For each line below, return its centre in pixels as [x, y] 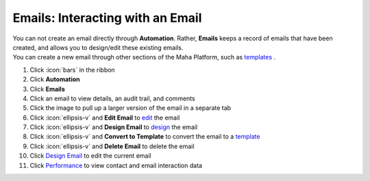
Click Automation [55, 79]
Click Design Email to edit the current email [90, 156]
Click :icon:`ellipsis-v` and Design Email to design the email [114, 127]
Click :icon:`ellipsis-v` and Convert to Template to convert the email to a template [145, 137]
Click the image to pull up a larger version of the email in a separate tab [131, 108]
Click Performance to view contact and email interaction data [116, 165]
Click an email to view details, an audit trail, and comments [112, 98]
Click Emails [47, 89]
